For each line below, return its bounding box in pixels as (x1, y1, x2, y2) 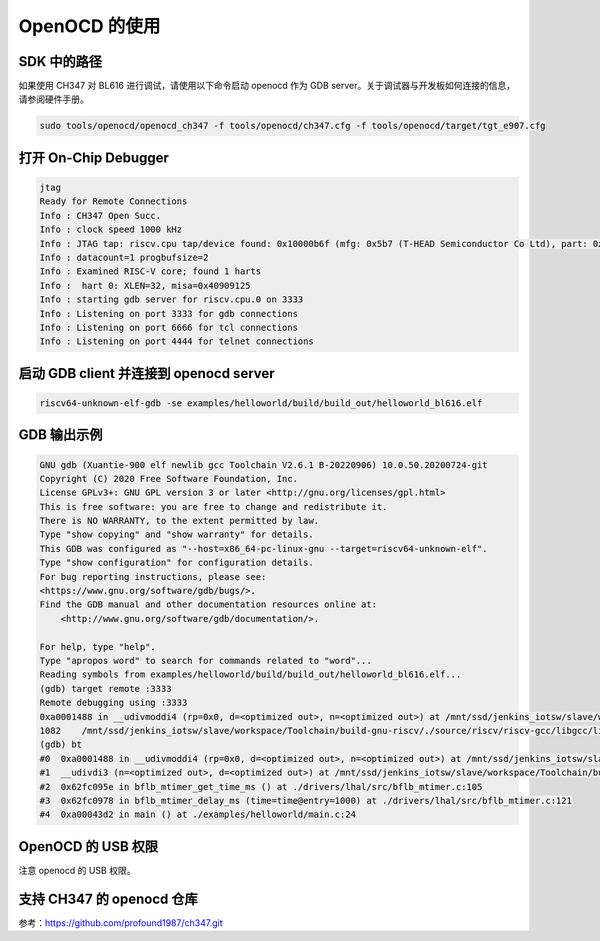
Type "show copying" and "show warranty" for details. (39, 529, 314, 540)
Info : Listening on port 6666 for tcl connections (39, 321, 299, 333)
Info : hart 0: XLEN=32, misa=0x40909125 (39, 280, 251, 291)
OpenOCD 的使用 (18, 15, 161, 37)
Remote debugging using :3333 (39, 697, 188, 709)
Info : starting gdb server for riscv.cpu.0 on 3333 (39, 294, 304, 305)
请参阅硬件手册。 (18, 93, 89, 105)
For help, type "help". (39, 641, 157, 652)
